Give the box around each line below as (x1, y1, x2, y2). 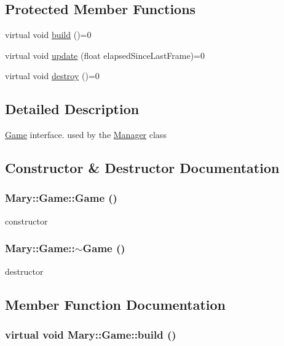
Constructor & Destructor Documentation (5, 158, 280, 177)
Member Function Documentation (5, 294, 226, 313)
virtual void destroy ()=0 (5, 69, 100, 82)
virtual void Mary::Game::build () (5, 326, 176, 342)
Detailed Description (5, 99, 140, 118)
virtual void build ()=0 (5, 28, 92, 41)
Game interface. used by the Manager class (5, 128, 167, 141)
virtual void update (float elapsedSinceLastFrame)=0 (5, 48, 205, 61)
